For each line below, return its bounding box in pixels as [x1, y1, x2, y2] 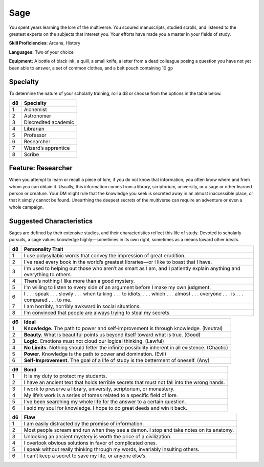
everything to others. [23, 271, 72, 278]
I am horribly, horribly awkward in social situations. [23, 303, 141, 310]
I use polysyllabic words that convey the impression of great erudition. [23, 252, 186, 259]
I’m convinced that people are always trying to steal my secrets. [23, 309, 171, 316]
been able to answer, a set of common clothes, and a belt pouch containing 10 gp [9, 65, 173, 71]
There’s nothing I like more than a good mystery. [23, 277, 135, 284]
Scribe [23, 151, 39, 157]
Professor [23, 132, 46, 138]
